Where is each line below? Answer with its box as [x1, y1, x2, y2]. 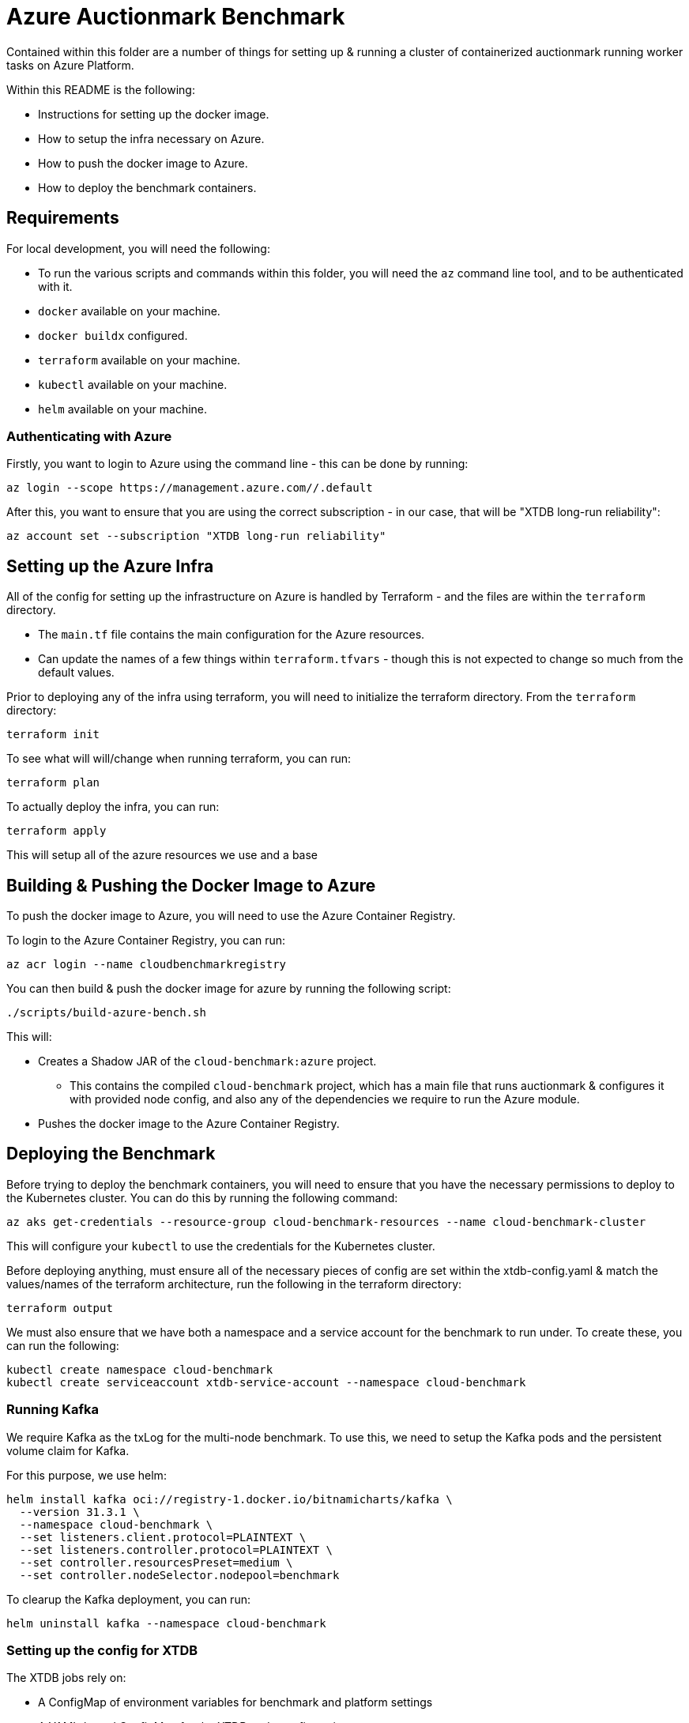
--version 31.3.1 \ [19, 1505, 140, 1518]
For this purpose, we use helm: [6, 1468, 167, 1482]
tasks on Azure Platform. [6, 58, 134, 72]
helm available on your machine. [38, 402, 208, 416]
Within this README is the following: [6, 82, 195, 96]
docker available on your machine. [38, 304, 220, 318]
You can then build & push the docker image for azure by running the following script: [6, 982, 451, 996]
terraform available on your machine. [38, 353, 241, 367]
